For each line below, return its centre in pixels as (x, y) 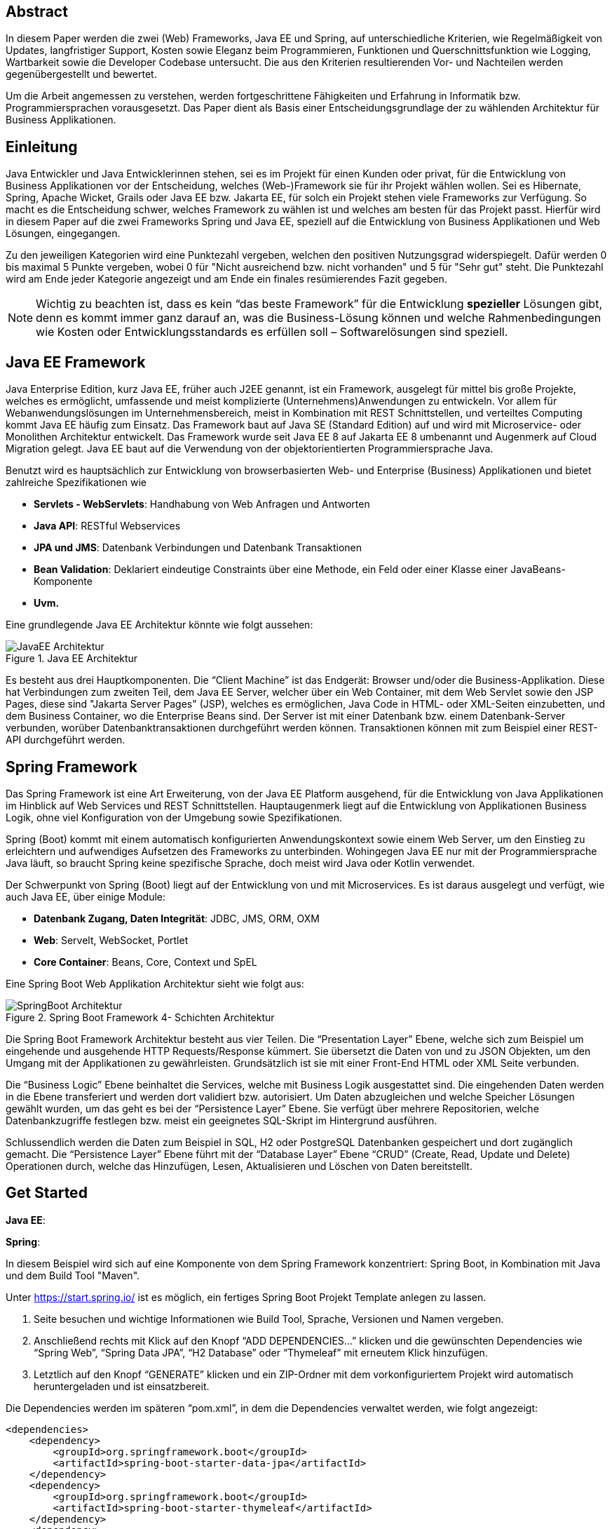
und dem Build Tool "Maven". (73, 1275)
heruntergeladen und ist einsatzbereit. (122, 1386)
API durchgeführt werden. (66, 740)
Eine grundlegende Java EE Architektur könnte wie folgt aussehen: (159, 625)
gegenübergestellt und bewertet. (81, 74)
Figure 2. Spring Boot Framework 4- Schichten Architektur (140, 1017)
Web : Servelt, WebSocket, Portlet (111, 940)
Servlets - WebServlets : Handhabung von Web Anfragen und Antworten (202, 504)
